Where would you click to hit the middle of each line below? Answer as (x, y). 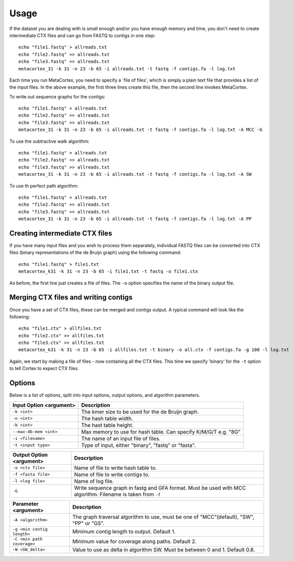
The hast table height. (107, 425)
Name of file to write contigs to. (112, 474)
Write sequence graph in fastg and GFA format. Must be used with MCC (160, 488)
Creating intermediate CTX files (61, 233)
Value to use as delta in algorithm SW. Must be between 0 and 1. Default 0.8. (164, 549)
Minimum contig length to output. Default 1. (124, 531)
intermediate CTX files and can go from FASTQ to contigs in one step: (82, 35)
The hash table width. (107, 418)
